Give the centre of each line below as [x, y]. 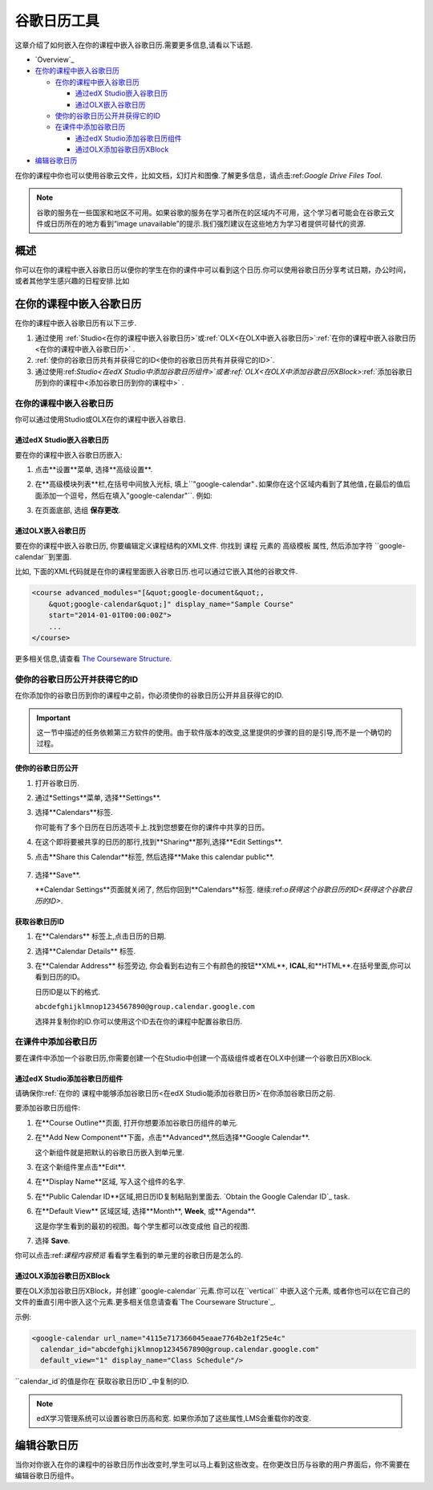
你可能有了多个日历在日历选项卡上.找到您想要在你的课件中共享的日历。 [152, 827]
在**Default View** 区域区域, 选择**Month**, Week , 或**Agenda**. [146, 1211]
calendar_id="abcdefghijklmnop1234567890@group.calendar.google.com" [180, 1349]
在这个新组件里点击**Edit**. [81, 1167]
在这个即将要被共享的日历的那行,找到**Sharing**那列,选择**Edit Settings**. [159, 842]
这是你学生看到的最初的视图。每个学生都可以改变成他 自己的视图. [142, 1226]
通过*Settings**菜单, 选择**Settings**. [98, 798]
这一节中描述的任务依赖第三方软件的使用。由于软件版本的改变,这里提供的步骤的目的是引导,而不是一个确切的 [214, 732]
